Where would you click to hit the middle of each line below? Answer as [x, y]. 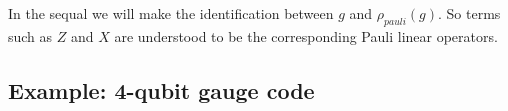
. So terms [469, 13]
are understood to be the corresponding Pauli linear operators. [306, 35]
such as [30, 35]
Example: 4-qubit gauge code [161, 89]
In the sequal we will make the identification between [171, 13]
